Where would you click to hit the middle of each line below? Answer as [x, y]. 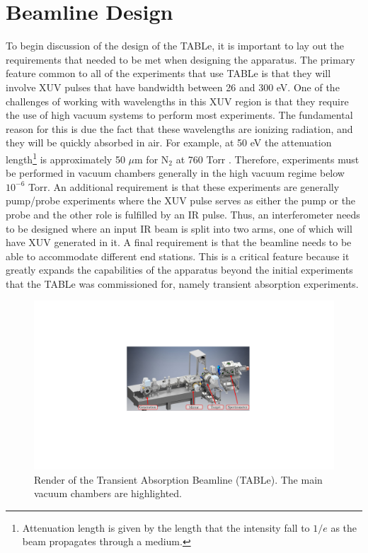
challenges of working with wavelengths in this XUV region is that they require [177, 101]
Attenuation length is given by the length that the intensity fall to [166, 527]
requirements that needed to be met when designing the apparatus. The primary [180, 59]
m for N [152, 159]
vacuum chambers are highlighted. [108, 493]
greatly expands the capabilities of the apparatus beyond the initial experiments [179, 270]
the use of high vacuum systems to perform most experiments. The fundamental [179, 115]
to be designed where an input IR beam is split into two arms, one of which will [179, 228]
